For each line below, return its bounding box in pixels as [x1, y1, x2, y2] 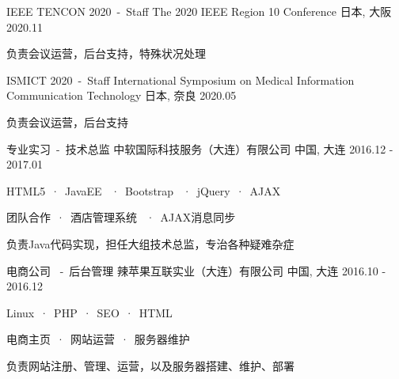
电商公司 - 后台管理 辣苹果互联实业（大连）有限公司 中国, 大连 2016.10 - [6, 262, 386, 279]
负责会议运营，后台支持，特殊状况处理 [6, 45, 206, 62]
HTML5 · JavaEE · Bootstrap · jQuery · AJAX [6, 182, 281, 199]
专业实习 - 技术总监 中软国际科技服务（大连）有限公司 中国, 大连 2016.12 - [6, 140, 393, 157]
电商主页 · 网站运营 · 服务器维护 [6, 331, 190, 347]
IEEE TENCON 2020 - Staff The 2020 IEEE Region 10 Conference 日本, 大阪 [6, 3, 392, 19]
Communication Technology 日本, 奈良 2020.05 [6, 87, 237, 104]
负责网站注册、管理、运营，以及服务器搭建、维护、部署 [6, 357, 294, 373]
